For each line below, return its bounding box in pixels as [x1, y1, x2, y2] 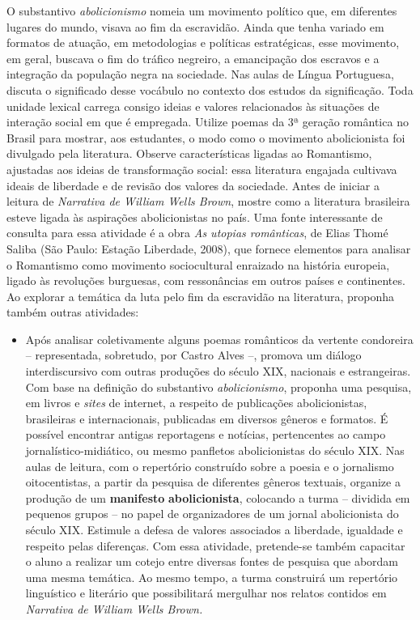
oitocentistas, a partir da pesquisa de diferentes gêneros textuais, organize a [25, 473, 401, 490]
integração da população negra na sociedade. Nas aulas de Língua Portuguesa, [6, 66, 394, 83]
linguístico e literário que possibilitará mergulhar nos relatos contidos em [25, 584, 387, 601]
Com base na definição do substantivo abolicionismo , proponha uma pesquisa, [25, 378, 412, 395]
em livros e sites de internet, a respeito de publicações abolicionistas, [25, 394, 367, 411]
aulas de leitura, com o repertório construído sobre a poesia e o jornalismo [25, 457, 394, 474]
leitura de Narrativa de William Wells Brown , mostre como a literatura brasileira [6, 193, 410, 210]
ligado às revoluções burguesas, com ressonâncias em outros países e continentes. [6, 272, 405, 289]
